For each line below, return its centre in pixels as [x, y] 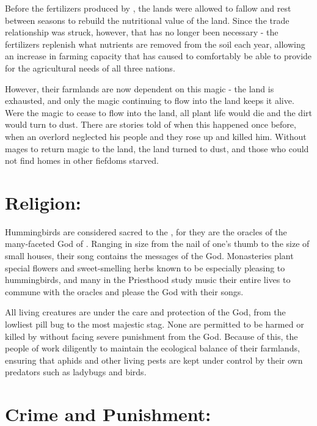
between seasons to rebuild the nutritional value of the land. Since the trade [147, 20]
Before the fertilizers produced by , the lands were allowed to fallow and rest [148, 8]
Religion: [43, 202]
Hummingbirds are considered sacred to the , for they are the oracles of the [146, 231]
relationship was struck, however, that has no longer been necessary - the [142, 32]
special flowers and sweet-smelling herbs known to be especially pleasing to [145, 267]
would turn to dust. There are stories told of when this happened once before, [151, 124]
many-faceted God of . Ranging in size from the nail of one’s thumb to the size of [157, 244]
